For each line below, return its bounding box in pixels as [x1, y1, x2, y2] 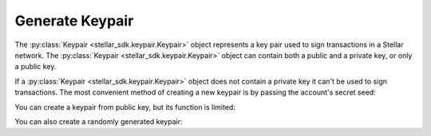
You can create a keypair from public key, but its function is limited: [14, 102, 235, 111]
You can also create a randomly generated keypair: [14, 116, 183, 126]
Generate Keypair [14, 12, 134, 29]
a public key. [14, 62, 57, 72]
